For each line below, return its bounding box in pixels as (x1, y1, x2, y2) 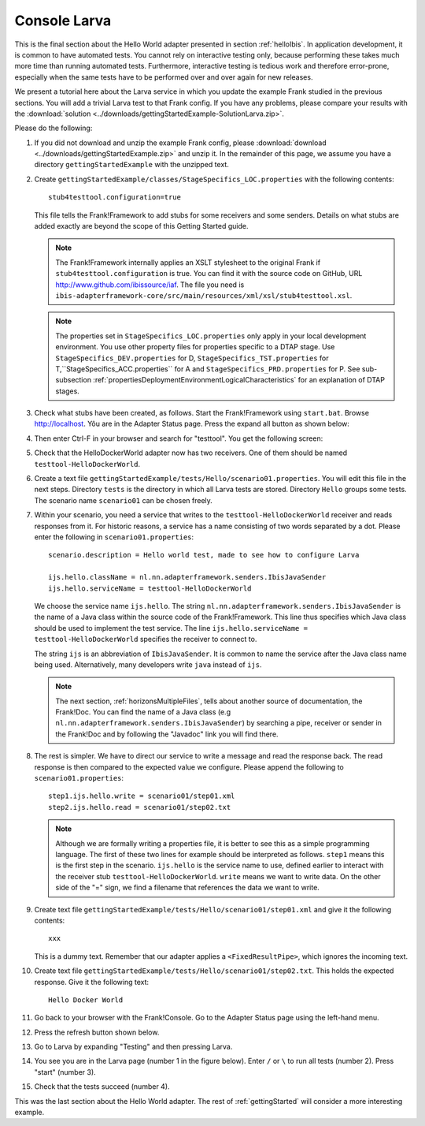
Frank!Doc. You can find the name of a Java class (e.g (55, 707, 231, 717)
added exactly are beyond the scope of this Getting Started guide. (34, 222, 249, 231)
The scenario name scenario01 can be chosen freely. (34, 495, 213, 505)
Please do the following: (14, 123, 93, 133)
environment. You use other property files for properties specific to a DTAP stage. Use (55, 342, 335, 352)
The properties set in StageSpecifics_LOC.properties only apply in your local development (55, 331, 367, 341)
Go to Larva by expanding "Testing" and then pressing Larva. (34, 1042, 233, 1052)
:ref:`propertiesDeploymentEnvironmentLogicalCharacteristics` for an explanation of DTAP (93, 375, 386, 385)
